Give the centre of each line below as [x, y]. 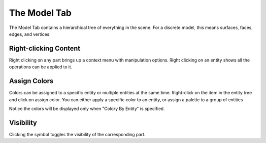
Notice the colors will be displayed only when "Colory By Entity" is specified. [87, 109]
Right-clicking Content [45, 48]
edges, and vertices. [30, 34]
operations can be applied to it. [41, 67]
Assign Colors [31, 81]
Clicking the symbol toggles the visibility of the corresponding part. [77, 134]
